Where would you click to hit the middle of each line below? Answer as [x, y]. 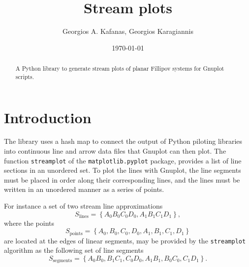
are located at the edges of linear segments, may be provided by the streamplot [125, 240]
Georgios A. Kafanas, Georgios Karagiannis [128, 31]
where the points [29, 223]
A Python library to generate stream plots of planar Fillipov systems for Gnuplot [120, 68]
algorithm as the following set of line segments [74, 250]
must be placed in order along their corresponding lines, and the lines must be [122, 179]
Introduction [48, 118]
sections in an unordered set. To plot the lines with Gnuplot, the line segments [123, 170]
